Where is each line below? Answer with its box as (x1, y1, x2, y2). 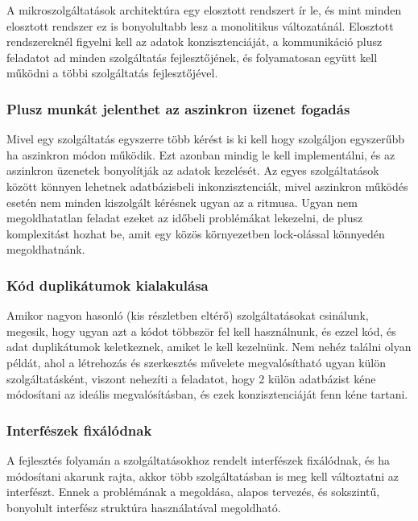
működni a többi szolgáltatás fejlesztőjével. (6, 64, 218, 81)
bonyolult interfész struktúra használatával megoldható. (6, 498, 281, 515)
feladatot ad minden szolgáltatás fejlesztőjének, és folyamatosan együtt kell (6, 48, 378, 65)
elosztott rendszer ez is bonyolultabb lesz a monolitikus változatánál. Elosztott (6, 17, 394, 34)
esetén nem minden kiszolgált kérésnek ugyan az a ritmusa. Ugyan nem (6, 193, 358, 210)
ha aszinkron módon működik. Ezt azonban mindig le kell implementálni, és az (6, 146, 395, 163)
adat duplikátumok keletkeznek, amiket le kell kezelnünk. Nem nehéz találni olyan (6, 338, 412, 355)
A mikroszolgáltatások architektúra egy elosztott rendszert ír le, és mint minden (6, 2, 402, 18)
